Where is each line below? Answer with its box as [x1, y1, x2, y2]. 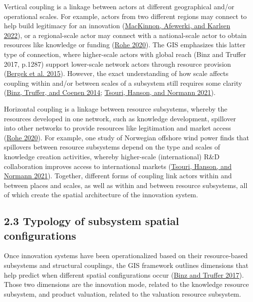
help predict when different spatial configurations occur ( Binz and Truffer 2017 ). [4, 269, 244, 280]
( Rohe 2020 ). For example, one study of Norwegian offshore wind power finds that [4, 132, 249, 142]
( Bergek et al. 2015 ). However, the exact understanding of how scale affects [4, 68, 229, 78]
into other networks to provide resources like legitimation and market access [4, 123, 231, 133]
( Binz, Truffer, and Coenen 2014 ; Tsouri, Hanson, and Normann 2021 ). [4, 87, 216, 97]
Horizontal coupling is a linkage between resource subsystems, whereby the [4, 103, 228, 113]
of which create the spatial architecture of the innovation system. [4, 189, 198, 200]
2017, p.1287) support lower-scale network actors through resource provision [4, 58, 231, 69]
